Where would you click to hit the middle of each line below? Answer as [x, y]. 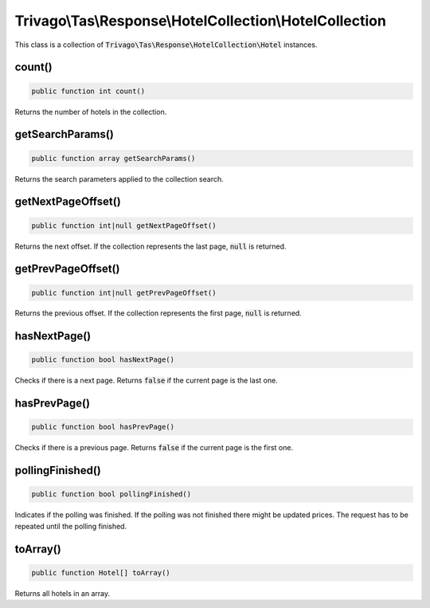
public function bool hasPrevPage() [103, 427]
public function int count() [88, 91]
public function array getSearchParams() [113, 158]
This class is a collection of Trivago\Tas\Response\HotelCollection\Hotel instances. [166, 45]
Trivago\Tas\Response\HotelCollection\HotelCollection [200, 21]
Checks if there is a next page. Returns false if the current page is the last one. [146, 380]
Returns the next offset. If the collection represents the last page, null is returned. [150, 246]
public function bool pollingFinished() [111, 494]
